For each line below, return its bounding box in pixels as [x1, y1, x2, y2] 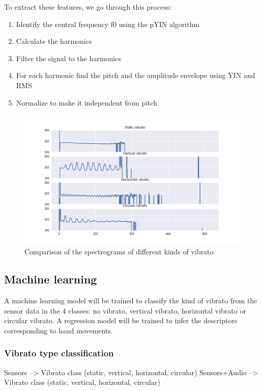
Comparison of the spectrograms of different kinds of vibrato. [24, 246, 216, 257]
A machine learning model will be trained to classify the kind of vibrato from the [4, 295, 257, 305]
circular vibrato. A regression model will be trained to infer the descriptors [4, 315, 238, 326]
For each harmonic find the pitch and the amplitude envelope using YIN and [16, 70, 255, 81]
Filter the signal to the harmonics [16, 53, 121, 63]
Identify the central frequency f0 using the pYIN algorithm [16, 18, 200, 29]
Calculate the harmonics [16, 36, 92, 46]
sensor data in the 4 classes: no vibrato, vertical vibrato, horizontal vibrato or [4, 305, 246, 316]
